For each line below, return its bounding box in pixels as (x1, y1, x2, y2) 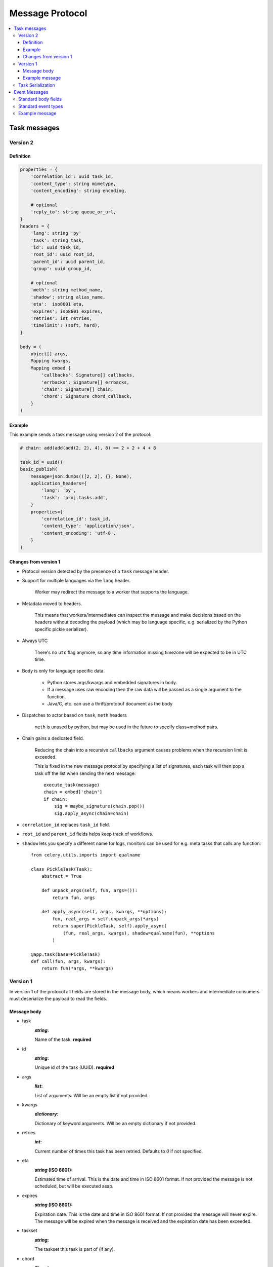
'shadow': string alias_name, (30, 294, 106, 300)
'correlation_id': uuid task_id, (30, 174, 114, 179)
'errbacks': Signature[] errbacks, (41, 379, 130, 385)
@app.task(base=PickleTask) (31, 951, 101, 957)
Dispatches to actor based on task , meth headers (22, 712, 127, 718)
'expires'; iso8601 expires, (30, 308, 103, 314)
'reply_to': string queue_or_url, (30, 209, 116, 215)
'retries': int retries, (30, 316, 93, 321)
